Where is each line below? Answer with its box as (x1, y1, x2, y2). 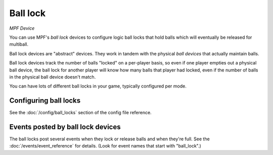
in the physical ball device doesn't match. (9, 73, 96, 80)
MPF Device (9, 25, 35, 31)
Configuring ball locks (9, 96, 81, 105)
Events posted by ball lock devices (9, 123, 121, 131)
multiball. (9, 41, 29, 47)
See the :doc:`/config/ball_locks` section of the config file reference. (9, 110, 152, 116)
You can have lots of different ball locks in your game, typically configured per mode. (9, 83, 187, 89)
